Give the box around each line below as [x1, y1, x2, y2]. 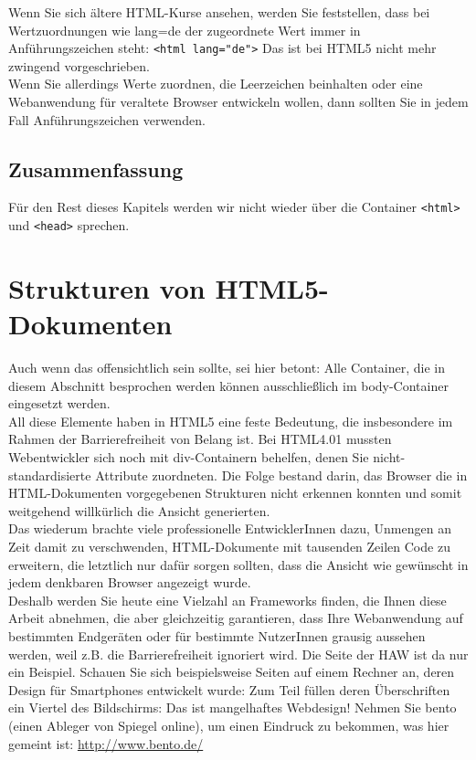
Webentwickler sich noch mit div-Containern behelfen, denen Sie [8, 448, 369, 467]
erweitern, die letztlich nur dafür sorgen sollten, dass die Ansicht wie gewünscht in [8, 554, 469, 574]
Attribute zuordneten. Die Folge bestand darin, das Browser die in [95, 465, 468, 484]
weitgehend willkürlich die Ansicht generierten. [8, 501, 270, 520]
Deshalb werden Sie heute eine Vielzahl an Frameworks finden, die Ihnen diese [8, 590, 447, 609]
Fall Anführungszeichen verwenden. [8, 110, 206, 129]
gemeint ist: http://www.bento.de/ [8, 734, 204, 753]
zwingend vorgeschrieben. [8, 56, 150, 75]
